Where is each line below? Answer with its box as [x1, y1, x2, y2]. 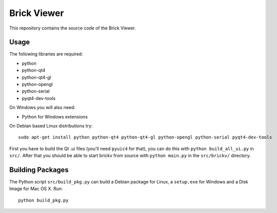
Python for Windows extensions [22, 113, 88, 119]
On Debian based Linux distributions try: [9, 122, 93, 128]
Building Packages [9, 165, 69, 174]
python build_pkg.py [18, 197, 69, 203]
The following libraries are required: [9, 51, 83, 57]
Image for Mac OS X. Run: [9, 185, 63, 192]
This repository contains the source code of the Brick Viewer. [9, 25, 136, 31]
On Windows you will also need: [9, 104, 75, 110]
